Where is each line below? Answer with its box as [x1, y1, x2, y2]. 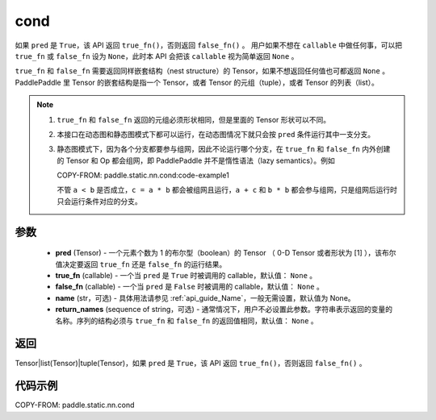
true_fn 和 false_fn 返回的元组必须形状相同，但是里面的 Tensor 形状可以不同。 [57, 114, 331, 124]
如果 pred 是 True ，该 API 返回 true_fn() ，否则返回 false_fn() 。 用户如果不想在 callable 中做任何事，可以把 [15, 40, 403, 50]
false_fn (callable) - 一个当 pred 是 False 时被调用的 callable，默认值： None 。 [55, 282, 325, 292]
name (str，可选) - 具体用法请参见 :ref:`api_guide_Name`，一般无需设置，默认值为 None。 [55, 293, 355, 302]
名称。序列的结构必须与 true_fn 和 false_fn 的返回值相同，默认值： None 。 [55, 315, 318, 326]
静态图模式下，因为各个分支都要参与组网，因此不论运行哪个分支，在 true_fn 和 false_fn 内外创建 [57, 144, 391, 154]
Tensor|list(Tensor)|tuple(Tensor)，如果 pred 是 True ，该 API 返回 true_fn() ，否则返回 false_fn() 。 [15, 358, 367, 368]
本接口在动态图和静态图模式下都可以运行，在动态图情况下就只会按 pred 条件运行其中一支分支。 [57, 129, 375, 139]
